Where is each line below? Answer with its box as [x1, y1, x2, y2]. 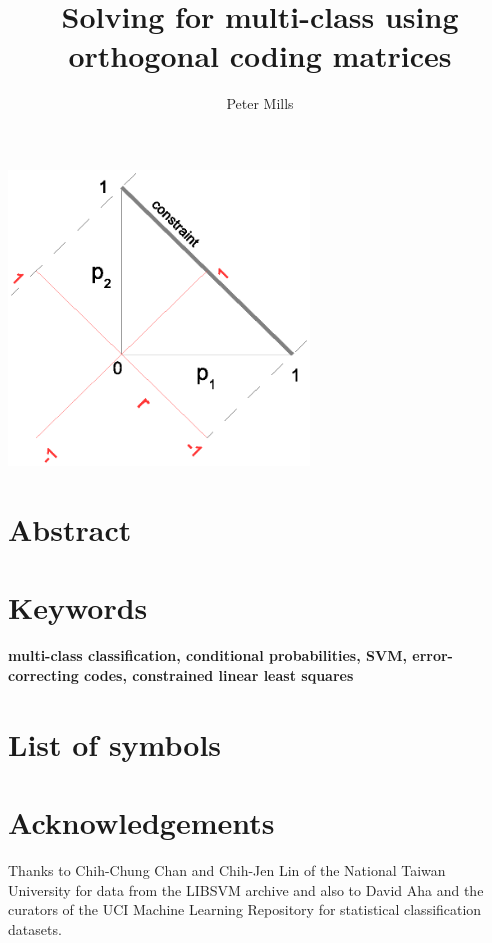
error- [412, 645, 453, 666]
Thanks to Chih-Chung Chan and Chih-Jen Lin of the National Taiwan [8, 859, 446, 880]
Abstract [8, 508, 132, 549]
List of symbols [8, 723, 222, 764]
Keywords [8, 587, 148, 628]
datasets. [8, 918, 62, 939]
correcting [8, 664, 79, 685]
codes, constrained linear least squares [84, 664, 354, 685]
